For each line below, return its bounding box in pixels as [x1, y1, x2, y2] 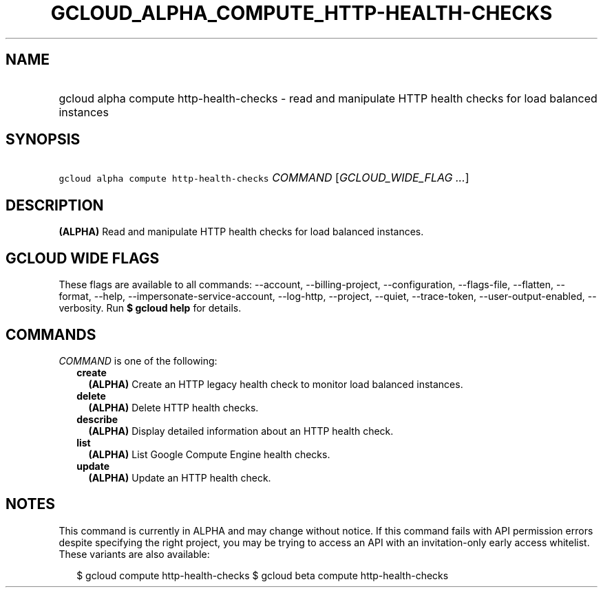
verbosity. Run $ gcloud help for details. [59, 302, 242, 314]
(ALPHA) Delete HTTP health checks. [88, 401, 259, 413]
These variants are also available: [59, 548, 210, 560]
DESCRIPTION [6, 196, 104, 214]
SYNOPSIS [6, 131, 81, 149]
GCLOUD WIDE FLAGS [6, 249, 160, 267]
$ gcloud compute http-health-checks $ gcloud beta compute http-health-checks [76, 569, 449, 581]
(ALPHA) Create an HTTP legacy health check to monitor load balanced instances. [88, 378, 463, 390]
